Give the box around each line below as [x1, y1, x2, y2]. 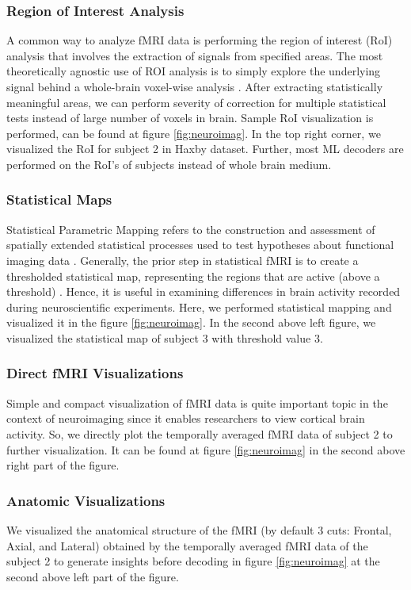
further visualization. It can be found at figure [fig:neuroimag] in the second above [6, 441, 405, 458]
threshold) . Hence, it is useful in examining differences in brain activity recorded [6, 283, 401, 300]
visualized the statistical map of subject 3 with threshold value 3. [6, 329, 323, 346]
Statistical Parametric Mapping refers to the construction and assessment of [6, 220, 375, 237]
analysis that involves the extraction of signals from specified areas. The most [6, 47, 383, 63]
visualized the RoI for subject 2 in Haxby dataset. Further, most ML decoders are [6, 140, 404, 157]
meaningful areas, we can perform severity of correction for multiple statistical [6, 94, 386, 110]
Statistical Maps [6, 190, 112, 209]
